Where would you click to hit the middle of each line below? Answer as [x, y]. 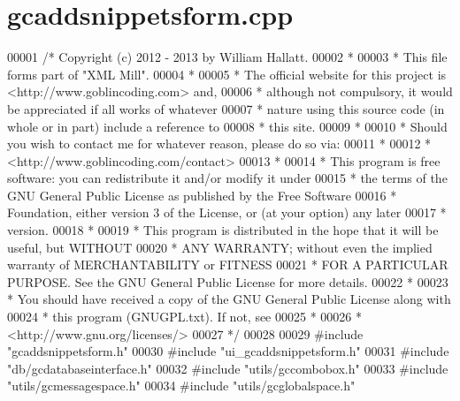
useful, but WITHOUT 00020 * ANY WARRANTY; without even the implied [220, 247]
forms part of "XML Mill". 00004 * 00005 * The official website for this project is [227, 74]
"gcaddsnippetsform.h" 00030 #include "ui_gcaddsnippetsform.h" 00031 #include [228, 351]
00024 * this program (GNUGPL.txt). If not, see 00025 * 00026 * [184, 317]
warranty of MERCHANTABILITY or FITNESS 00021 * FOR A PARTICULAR [228, 265]
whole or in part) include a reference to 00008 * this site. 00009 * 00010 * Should [227, 126]
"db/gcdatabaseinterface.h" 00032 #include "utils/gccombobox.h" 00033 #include [228, 368]
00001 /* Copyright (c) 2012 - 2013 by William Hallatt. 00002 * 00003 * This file [227, 57]
